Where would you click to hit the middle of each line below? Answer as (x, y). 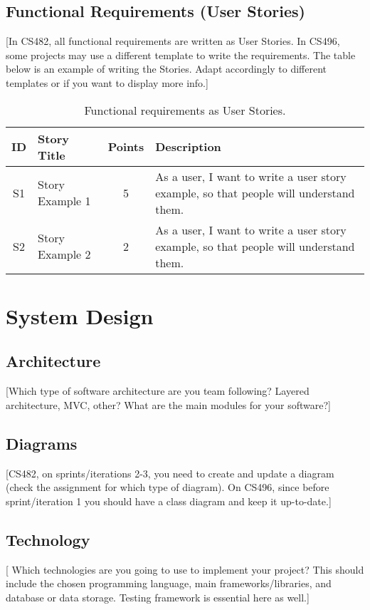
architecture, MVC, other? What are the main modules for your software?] (168, 404)
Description (188, 147)
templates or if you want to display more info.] (107, 82)
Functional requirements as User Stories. (185, 110)
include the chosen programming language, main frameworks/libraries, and (169, 583)
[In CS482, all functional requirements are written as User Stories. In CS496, (173, 41)
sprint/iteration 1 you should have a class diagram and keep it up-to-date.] (169, 501)
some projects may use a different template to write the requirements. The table (181, 55)
